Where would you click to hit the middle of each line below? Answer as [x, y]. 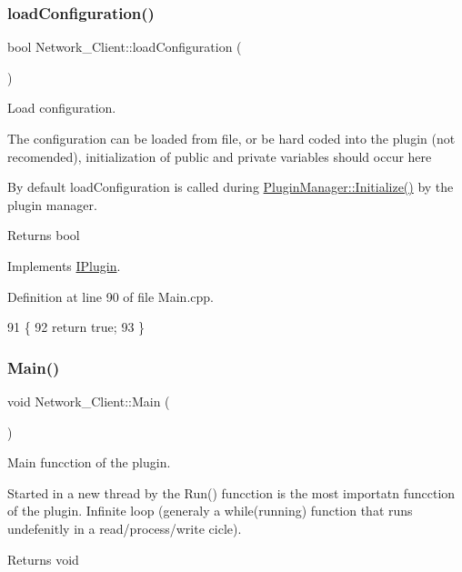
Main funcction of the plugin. [89, 462]
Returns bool [44, 235]
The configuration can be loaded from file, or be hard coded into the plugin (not [231, 138]
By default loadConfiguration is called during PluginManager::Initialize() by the [231, 187]
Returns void [43, 559]
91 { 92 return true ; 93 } [76, 327]
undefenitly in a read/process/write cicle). [125, 528]
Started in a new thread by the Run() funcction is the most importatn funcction [231, 492]
